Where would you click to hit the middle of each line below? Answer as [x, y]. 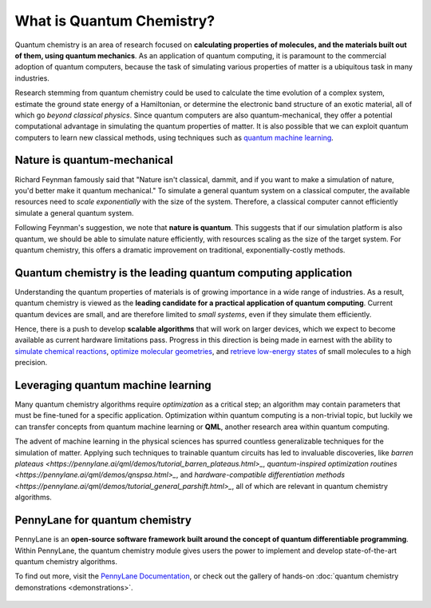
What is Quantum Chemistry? [115, 21]
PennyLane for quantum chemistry [103, 521]
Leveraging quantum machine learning [113, 385]
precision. [31, 363]
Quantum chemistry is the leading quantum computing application [184, 273]
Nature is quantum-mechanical [94, 160]
